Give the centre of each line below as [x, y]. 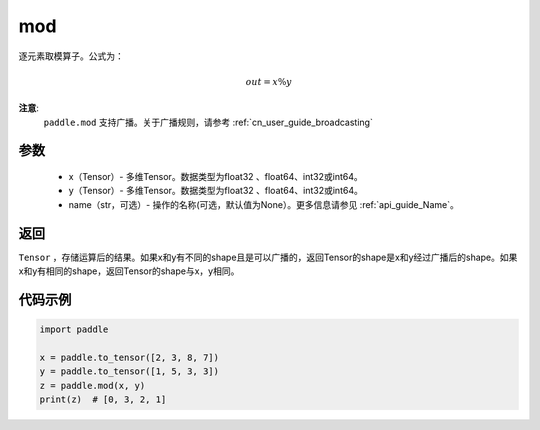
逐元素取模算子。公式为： [71, 56]
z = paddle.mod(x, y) [92, 385]
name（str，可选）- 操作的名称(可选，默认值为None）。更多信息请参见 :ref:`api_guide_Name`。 [263, 204]
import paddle [74, 329]
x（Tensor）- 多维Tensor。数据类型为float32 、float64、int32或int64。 [216, 176]
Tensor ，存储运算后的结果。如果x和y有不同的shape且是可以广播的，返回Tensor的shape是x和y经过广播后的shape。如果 [268, 257]
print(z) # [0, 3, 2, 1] [103, 399]
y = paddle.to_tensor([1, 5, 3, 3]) [129, 371]
